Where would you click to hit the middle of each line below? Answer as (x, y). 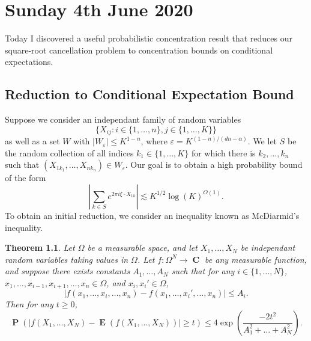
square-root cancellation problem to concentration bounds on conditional (139, 50)
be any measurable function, (256, 259)
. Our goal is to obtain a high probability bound (214, 164)
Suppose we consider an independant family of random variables (123, 119)
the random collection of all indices (69, 152)
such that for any (203, 271)
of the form (26, 178)
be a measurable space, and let (142, 247)
